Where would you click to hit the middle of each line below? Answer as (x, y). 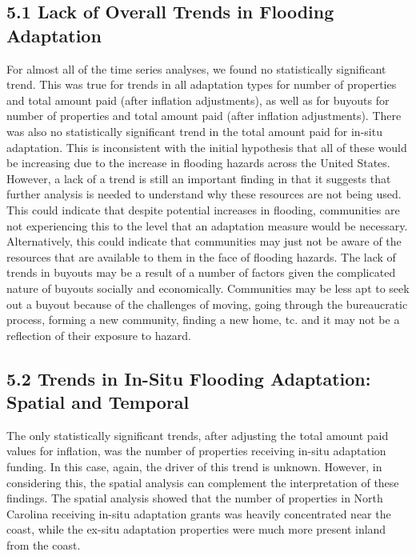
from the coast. (44, 545)
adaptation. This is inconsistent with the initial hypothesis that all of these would (207, 147)
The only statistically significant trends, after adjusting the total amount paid (198, 435)
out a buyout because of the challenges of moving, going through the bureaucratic (207, 304)
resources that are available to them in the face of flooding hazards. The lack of (201, 256)
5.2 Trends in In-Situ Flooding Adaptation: (189, 378)
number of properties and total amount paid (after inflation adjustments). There (204, 116)
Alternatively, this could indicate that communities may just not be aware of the (204, 241)
